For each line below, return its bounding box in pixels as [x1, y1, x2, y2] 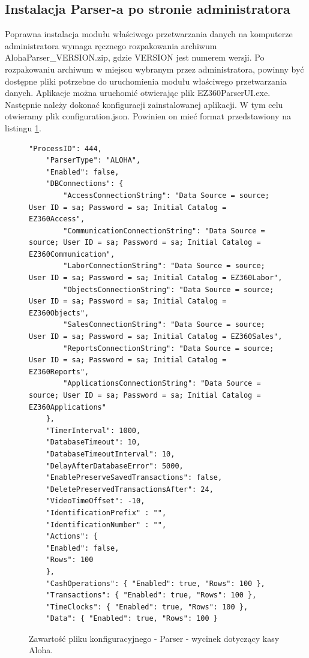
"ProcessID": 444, [29, 144, 102, 153]
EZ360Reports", [29, 367, 89, 376]
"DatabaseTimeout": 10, [46, 438, 141, 447]
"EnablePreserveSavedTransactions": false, [46, 473, 223, 482]
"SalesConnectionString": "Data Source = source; [63, 320, 265, 329]
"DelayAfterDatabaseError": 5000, [46, 461, 184, 470]
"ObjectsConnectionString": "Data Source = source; [63, 285, 274, 294]
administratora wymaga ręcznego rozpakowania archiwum [5, 39, 217, 52]
